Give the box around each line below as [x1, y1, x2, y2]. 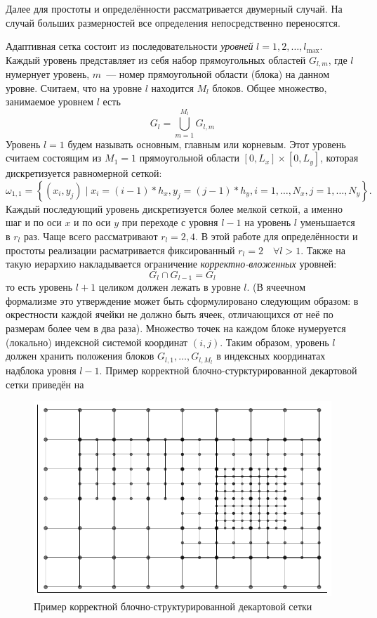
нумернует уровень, [6, 67, 90, 81]
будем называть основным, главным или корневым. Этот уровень [67, 136, 346, 151]
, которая [320, 150, 359, 165]
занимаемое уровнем [6, 94, 94, 109]
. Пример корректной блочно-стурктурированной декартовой [99, 362, 357, 377]
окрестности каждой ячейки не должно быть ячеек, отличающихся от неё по [6, 307, 333, 322]
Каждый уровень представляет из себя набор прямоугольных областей [6, 52, 306, 67]
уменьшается [300, 215, 355, 230]
